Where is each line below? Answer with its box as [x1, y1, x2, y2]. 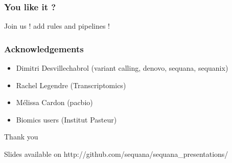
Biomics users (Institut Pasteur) [16, 114, 117, 125]
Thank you [4, 131, 38, 142]
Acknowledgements [4, 42, 84, 55]
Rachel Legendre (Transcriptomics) [16, 79, 126, 90]
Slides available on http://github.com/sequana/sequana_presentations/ [4, 149, 228, 159]
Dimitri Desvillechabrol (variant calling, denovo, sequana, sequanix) [16, 63, 228, 73]
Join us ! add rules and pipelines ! [4, 21, 110, 31]
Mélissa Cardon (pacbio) [16, 97, 93, 108]
